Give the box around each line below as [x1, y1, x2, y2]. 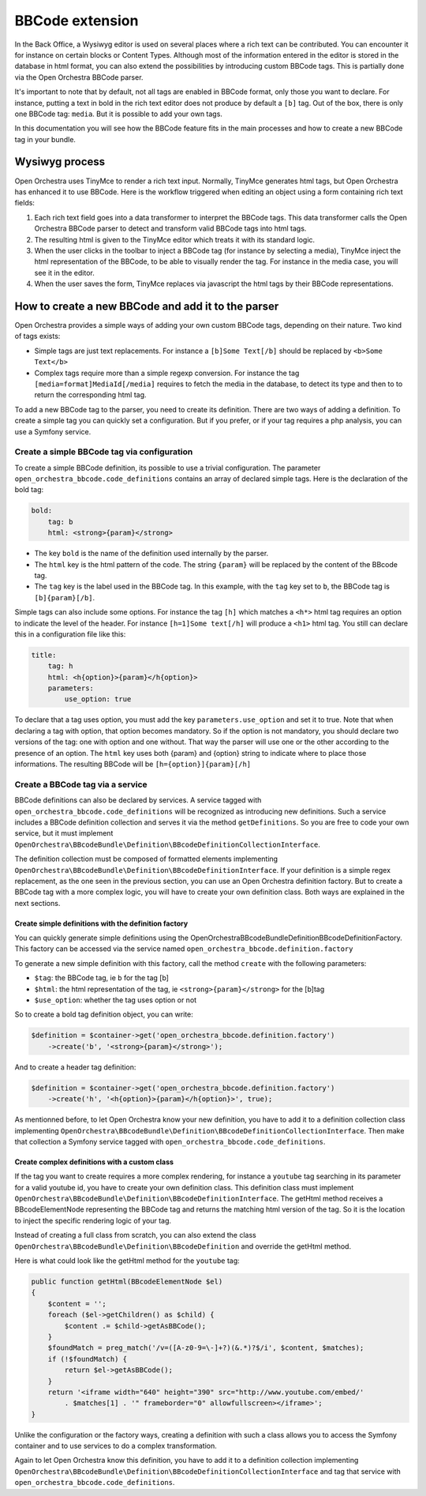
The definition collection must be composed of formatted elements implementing [14, 854, 278, 864]
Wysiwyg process [14, 155, 106, 169]
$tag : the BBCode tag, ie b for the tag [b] [34, 973, 170, 983]
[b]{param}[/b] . [34, 592, 95, 602]
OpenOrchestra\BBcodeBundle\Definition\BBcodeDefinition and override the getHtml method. [14, 1241, 351, 1251]
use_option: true [64, 695, 132, 704]
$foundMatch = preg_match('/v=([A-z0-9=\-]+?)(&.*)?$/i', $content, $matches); [47, 1344, 364, 1352]
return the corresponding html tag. [34, 390, 147, 400]
